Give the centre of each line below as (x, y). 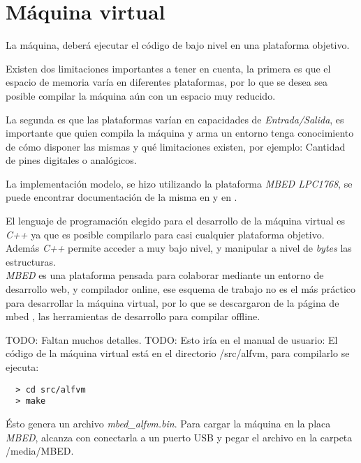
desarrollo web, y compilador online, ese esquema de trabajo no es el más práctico (181, 289)
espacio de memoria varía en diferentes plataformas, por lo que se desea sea (167, 82)
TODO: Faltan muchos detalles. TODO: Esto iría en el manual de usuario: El (172, 339)
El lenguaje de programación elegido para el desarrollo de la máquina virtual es (175, 221)
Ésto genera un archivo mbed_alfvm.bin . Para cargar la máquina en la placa (168, 423)
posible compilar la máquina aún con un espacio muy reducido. (141, 95)
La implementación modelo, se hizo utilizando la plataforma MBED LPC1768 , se (179, 183)
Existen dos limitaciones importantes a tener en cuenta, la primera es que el (168, 68)
